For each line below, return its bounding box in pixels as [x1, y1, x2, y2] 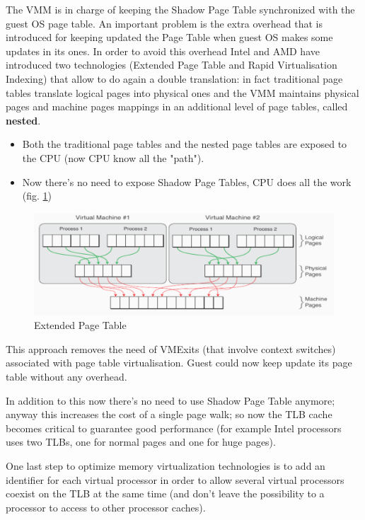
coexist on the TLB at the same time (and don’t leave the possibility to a [6, 486, 325, 501]
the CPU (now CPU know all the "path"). [22, 150, 204, 165]
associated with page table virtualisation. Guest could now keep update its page [6, 355, 352, 370]
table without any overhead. [6, 369, 127, 384]
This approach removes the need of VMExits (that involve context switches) [6, 341, 336, 356]
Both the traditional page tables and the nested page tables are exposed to [22, 137, 347, 151]
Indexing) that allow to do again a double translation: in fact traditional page [6, 71, 343, 86]
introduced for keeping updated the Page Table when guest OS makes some [6, 30, 333, 45]
